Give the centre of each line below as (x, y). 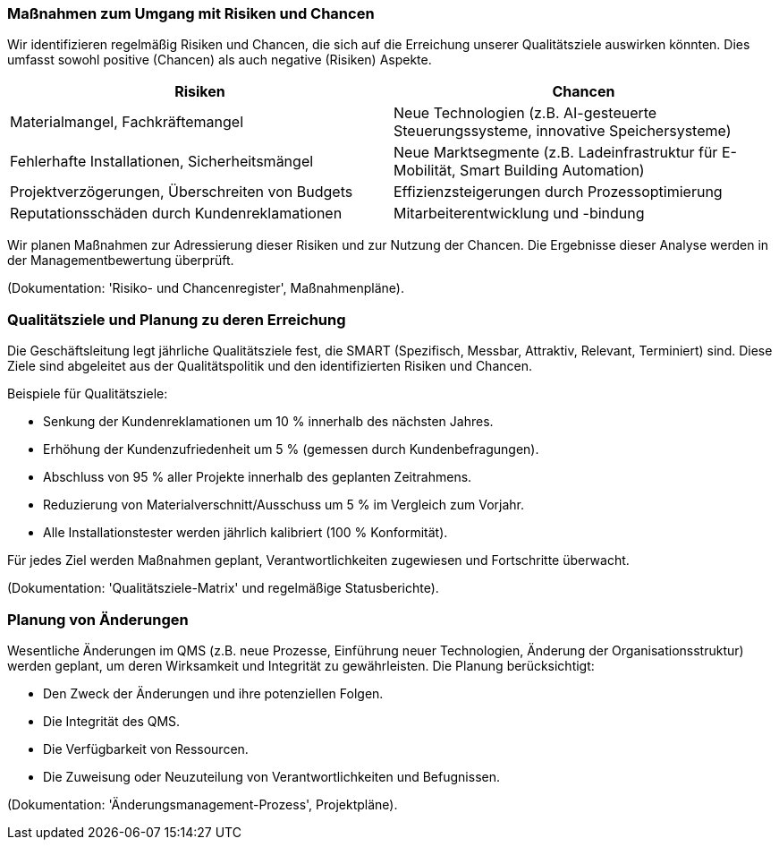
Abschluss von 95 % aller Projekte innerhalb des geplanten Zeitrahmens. (258, 477)
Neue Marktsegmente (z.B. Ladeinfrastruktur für (556, 153)
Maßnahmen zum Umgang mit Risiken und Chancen (191, 13)
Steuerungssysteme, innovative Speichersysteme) (563, 131)
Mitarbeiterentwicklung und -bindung (519, 214)
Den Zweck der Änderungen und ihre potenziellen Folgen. (213, 693)
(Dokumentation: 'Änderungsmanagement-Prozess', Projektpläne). (203, 804)
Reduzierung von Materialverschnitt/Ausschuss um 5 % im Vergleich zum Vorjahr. (284, 505)
